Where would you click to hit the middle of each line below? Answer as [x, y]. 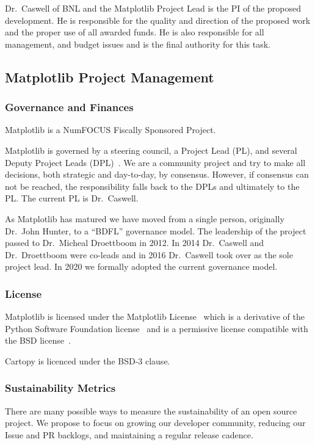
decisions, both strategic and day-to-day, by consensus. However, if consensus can [157, 174]
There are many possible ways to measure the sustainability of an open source [151, 411]
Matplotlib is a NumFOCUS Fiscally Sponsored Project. [110, 130]
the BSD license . [38, 340]
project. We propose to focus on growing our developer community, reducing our [155, 423]
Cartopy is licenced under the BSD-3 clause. [88, 360]
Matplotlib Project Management [110, 77]
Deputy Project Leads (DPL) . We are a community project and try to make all [155, 162]
